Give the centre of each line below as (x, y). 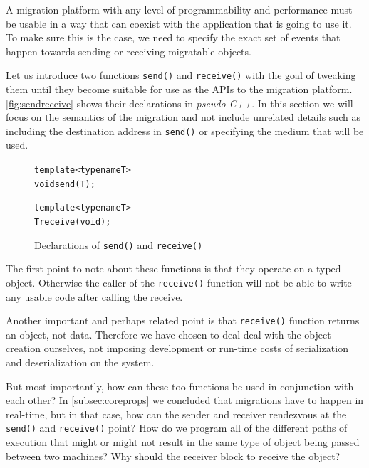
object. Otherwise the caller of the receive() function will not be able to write (179, 282)
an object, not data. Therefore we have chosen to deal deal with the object (168, 334)
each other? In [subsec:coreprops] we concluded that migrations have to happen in (185, 400)
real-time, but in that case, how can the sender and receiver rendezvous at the (176, 414)
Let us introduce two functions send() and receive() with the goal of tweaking (181, 75)
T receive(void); (73, 222)
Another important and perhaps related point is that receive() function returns (183, 320)
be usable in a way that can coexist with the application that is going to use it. (179, 23)
